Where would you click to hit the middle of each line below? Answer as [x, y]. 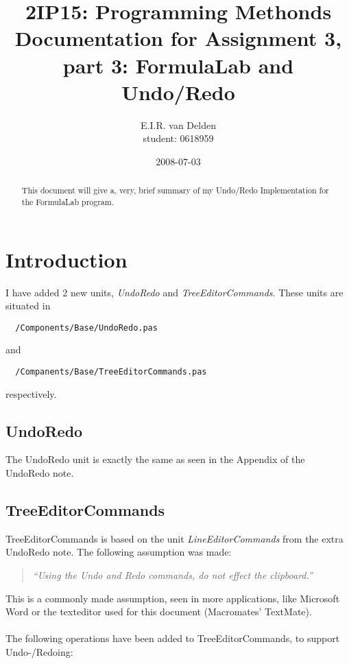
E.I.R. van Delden [178, 125]
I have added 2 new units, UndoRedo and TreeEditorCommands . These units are [174, 292]
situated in [28, 306]
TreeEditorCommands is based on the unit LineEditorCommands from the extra [174, 538]
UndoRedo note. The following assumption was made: [119, 552]
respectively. [31, 393]
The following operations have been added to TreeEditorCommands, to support [173, 638]
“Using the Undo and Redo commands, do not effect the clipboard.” [172, 574]
